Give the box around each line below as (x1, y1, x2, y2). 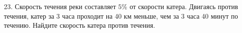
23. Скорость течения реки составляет (4, 1, 116, 11)
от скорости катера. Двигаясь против (129, 1, 238, 11)
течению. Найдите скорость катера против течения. (4, 20, 156, 30)
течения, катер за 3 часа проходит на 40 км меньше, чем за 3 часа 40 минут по (4, 11, 238, 21)
